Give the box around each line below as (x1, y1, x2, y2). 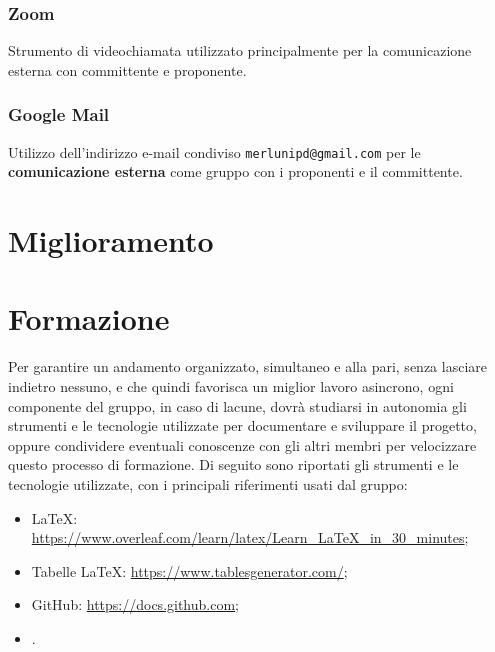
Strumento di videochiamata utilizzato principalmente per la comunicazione (8, 40, 472, 61)
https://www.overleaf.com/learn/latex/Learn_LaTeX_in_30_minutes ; (31, 527, 469, 548)
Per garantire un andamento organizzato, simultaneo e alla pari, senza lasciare (8, 356, 487, 377)
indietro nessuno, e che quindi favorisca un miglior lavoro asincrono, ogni (8, 375, 454, 396)
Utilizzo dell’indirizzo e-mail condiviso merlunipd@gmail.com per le (8, 141, 421, 162)
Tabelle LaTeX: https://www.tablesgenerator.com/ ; (31, 560, 348, 581)
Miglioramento (8, 220, 214, 261)
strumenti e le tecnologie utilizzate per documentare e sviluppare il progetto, (8, 415, 477, 436)
